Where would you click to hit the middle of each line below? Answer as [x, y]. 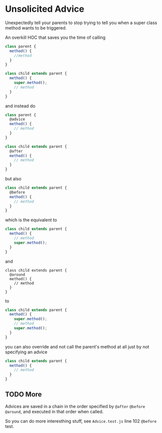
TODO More [23, 394]
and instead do [20, 106]
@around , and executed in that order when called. [54, 411]
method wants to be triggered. [36, 28]
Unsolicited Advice [45, 9]
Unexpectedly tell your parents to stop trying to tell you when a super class [81, 23]
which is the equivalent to [31, 220]
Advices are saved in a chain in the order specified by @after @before [75, 406]
